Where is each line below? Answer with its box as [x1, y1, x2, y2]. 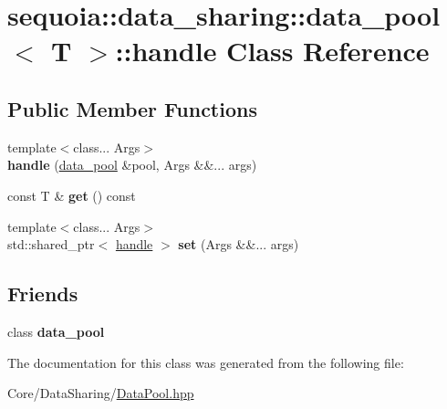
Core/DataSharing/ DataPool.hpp [7, 383, 194, 403]
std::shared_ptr [7, 235, 95, 254]
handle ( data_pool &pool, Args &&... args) [7, 155, 257, 174]
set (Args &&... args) [178, 235, 299, 254]
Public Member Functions [7, 94, 257, 122]
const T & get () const [7, 185, 136, 204]
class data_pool [7, 321, 105, 341]
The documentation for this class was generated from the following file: [7, 352, 404, 372]
